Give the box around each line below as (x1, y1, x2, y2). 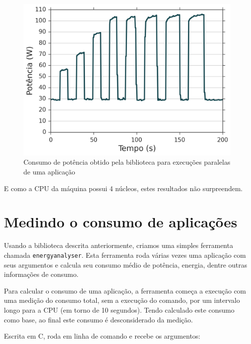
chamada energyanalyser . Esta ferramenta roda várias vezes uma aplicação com (4, 249, 246, 260)
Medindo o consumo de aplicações (4, 212, 237, 232)
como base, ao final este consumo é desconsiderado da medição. (4, 314, 193, 324)
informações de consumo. (4, 269, 79, 279)
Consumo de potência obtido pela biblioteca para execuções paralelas (23, 157, 230, 167)
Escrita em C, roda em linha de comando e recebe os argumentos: (4, 331, 201, 341)
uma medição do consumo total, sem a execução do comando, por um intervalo (4, 295, 240, 305)
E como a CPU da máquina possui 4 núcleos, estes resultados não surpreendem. (4, 183, 243, 193)
